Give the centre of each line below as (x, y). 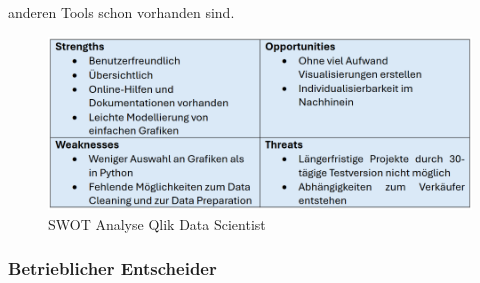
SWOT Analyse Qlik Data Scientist (157, 223)
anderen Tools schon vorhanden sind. (121, 12)
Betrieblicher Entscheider (112, 268)
